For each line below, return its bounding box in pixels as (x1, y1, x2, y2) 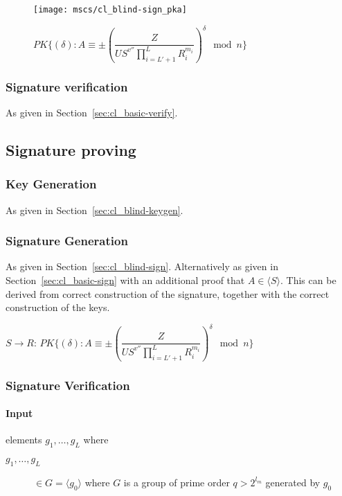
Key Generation (6, 175, 97, 193)
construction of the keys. (6, 300, 110, 315)
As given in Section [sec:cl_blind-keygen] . (6, 202, 183, 217)
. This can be (280, 272, 336, 287)
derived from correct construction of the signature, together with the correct (6, 286, 330, 301)
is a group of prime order (123, 475, 230, 489)
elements (6, 432, 42, 447)
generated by (265, 475, 321, 489)
